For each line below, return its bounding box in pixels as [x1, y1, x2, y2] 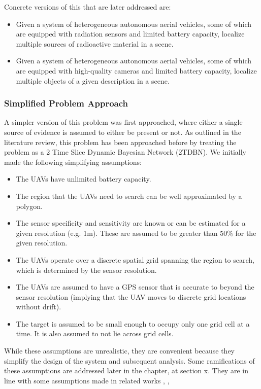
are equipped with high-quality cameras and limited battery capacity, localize [16, 65, 257, 76]
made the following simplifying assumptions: [4, 156, 142, 167]
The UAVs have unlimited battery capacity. [16, 173, 151, 184]
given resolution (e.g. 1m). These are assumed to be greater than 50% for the [16, 227, 256, 238]
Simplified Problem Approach [4, 97, 128, 110]
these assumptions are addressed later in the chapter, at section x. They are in [4, 365, 248, 376]
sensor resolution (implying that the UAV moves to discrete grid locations [16, 291, 246, 302]
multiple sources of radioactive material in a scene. [16, 38, 174, 49]
